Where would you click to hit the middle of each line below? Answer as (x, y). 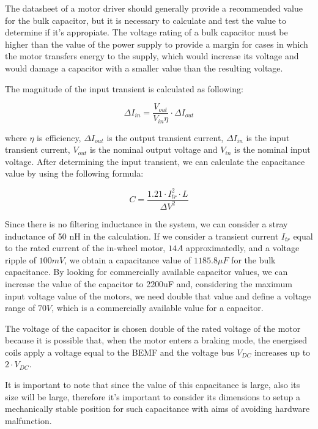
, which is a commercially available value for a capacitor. (157, 308)
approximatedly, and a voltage (243, 248)
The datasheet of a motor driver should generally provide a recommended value (154, 8)
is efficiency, (59, 137)
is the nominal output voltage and (153, 149)
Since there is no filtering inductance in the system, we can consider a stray (146, 223)
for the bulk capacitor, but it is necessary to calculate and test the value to (146, 20)
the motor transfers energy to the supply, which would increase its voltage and (152, 56)
